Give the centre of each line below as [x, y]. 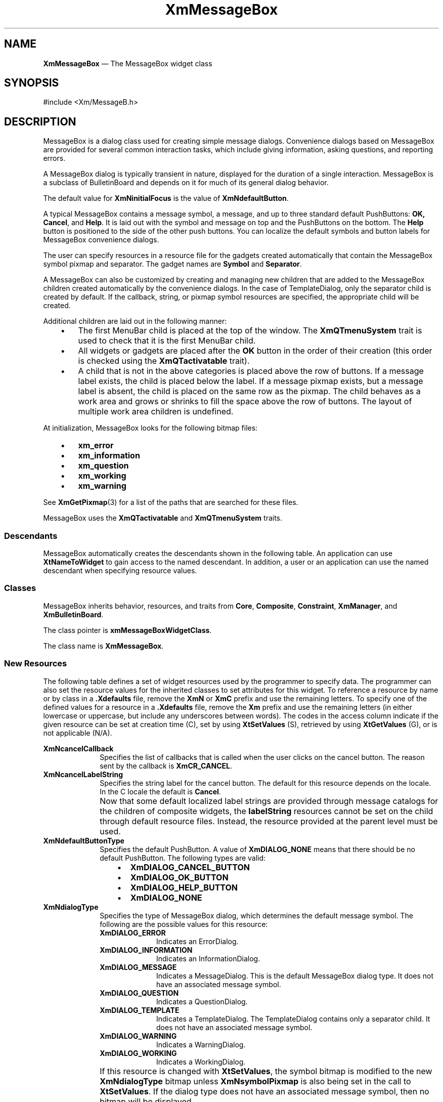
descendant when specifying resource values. [120, 571]
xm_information [109, 456]
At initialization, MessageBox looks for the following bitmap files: [150, 428]
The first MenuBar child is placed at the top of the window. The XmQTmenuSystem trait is [250, 331]
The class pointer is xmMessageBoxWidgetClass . [127, 630]
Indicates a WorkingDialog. [201, 1062]
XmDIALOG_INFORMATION [146, 950]
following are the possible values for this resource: [184, 924]
